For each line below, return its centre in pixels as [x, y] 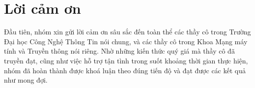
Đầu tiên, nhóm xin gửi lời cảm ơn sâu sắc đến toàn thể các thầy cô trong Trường [127, 32]
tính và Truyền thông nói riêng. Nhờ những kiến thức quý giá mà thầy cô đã [119, 51]
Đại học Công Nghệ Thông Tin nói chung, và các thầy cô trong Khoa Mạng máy [126, 41]
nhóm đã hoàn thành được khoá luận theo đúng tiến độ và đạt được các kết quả [125, 70]
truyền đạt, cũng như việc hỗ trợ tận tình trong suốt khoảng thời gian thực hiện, [126, 60]
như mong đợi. [26, 80]
